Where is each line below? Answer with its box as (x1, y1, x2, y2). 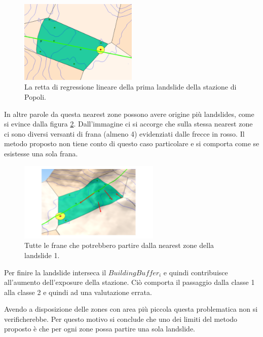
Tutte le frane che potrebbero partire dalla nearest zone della (24, 240, 214, 250)
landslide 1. (24, 249, 60, 260)
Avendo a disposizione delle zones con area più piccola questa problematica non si (4, 304, 258, 314)
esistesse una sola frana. (4, 148, 78, 159)
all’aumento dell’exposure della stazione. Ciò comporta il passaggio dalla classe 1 (4, 277, 255, 287)
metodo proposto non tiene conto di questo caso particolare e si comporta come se (4, 138, 259, 149)
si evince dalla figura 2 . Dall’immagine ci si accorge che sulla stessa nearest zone (4, 118, 253, 129)
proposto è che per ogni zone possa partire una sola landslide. (4, 323, 195, 334)
